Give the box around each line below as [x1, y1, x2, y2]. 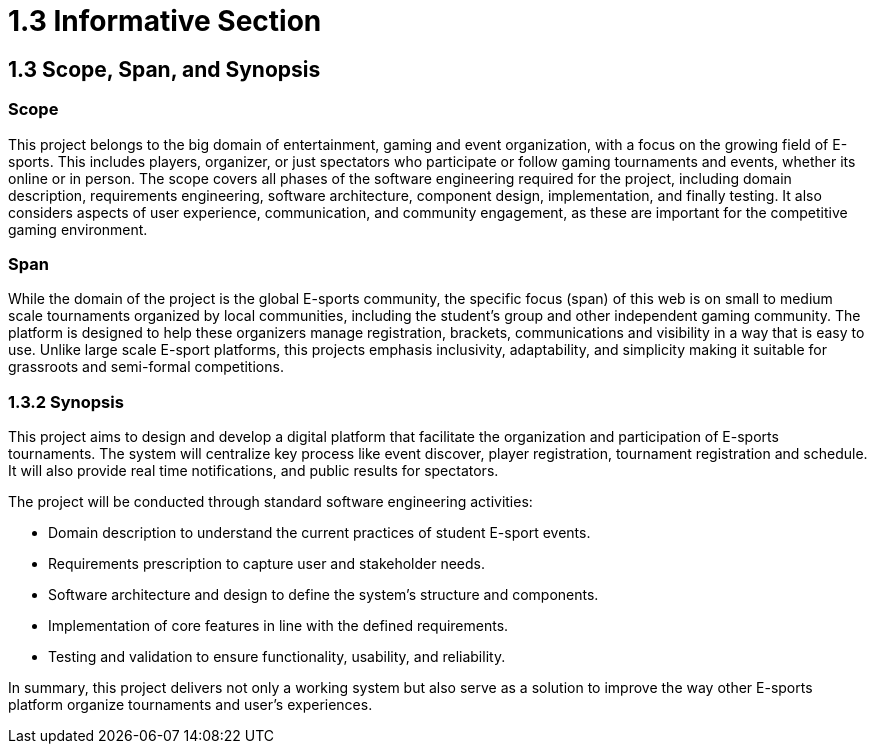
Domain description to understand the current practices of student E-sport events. [48, 524, 591, 542]
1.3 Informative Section [8, 4, 322, 38]
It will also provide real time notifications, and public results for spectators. [8, 462, 499, 480]
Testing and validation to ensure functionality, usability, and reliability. [48, 648, 506, 666]
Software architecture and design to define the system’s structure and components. [48, 586, 599, 604]
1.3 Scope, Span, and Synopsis [8, 56, 321, 82]
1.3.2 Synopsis [8, 391, 124, 412]
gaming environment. [8, 220, 148, 238]
